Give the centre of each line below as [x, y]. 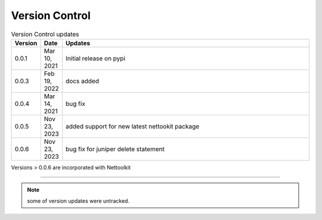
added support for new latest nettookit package [133, 126]
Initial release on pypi [95, 58]
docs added [83, 81]
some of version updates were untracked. [78, 201]
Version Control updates [45, 34]
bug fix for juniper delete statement [115, 149]
